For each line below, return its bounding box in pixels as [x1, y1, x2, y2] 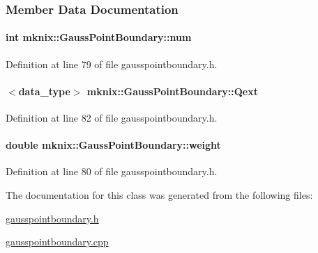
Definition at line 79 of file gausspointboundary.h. [6, 56, 218, 71]
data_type [18, 83, 70, 98]
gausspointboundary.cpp [6, 234, 109, 249]
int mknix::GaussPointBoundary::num [6, 30, 192, 44]
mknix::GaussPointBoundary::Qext [86, 83, 258, 98]
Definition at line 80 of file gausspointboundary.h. [6, 164, 218, 179]
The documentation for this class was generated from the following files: [6, 188, 313, 202]
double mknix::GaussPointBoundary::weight [6, 138, 221, 152]
